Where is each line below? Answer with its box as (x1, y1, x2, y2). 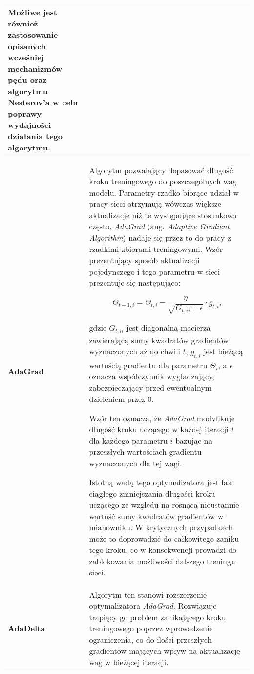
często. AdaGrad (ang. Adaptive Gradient (89, 221, 230, 232)
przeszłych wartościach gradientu (89, 446, 202, 457)
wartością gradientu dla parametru (89, 359, 208, 371)
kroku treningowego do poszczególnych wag (89, 175, 237, 187)
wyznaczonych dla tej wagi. (89, 457, 182, 469)
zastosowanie (8, 29, 58, 40)
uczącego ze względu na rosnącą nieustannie (89, 499, 239, 510)
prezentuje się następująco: (89, 277, 181, 288)
